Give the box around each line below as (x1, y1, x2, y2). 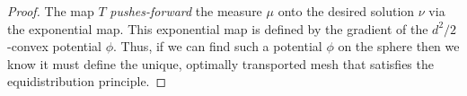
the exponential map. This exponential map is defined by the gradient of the (7, 19, 428, 38)
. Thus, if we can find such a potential (113, 37, 322, 56)
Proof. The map (7, 2, 94, 20)
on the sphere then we (338, 37, 460, 56)
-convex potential (7, 37, 101, 56)
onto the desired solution (278, 2, 415, 20)
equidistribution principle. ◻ (7, 72, 167, 91)
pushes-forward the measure (110, 2, 262, 20)
